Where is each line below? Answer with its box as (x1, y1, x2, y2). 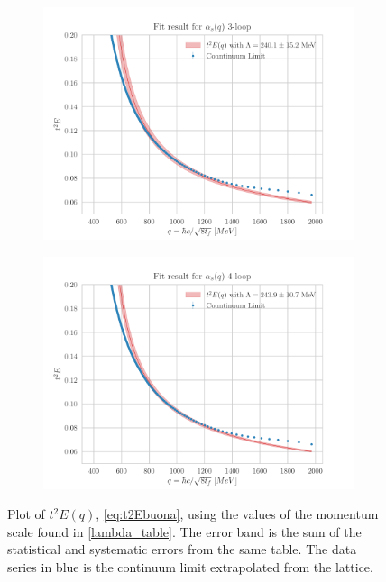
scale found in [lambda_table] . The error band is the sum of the (7, 522, 362, 541)
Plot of (7, 505, 45, 523)
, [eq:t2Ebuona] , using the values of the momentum (96, 505, 379, 523)
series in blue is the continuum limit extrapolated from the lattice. (7, 557, 373, 576)
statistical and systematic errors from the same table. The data (7, 540, 357, 559)
